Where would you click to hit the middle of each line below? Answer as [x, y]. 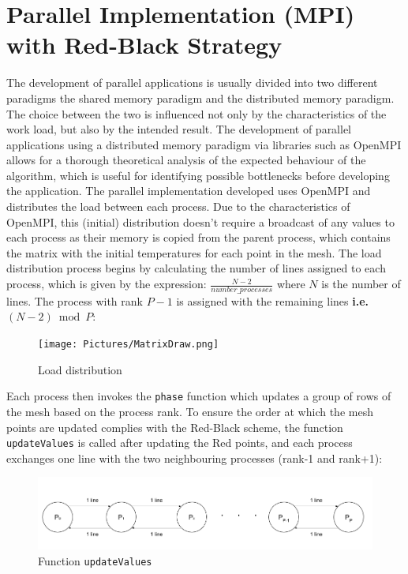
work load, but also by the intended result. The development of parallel [179, 129]
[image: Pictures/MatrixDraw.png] [129, 345]
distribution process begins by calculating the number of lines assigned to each [196, 268]
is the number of [361, 284]
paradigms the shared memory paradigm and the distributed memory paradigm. [200, 98]
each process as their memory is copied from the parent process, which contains [198, 237]
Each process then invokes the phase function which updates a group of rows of [199, 396]
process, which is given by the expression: [107, 284]
